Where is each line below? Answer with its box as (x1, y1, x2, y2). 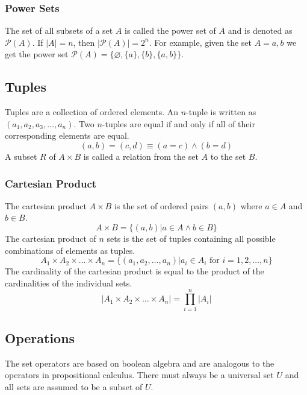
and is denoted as (228, 24, 293, 37)
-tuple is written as (186, 106, 256, 118)
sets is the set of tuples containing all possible (107, 232, 276, 244)
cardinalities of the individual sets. (5, 276, 132, 289)
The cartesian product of (5, 232, 96, 244)
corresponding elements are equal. (5, 129, 129, 142)
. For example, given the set (149, 36, 252, 48)
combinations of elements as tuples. (5, 244, 135, 256)
